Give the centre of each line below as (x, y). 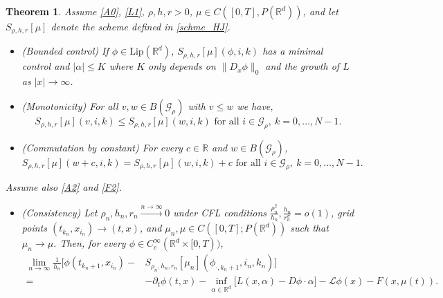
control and (46, 66)
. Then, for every (90, 243)
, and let (320, 11)
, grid (343, 212)
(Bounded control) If (65, 51)
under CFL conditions (220, 212)
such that (309, 228)
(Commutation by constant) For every (102, 147)
